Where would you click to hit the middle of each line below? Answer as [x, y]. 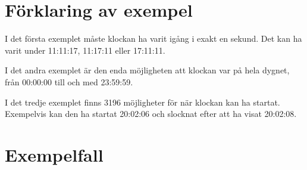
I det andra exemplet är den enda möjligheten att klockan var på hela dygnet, [147, 70]
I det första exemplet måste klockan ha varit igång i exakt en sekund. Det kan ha [153, 38]
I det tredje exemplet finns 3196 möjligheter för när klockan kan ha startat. [142, 102]
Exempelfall [54, 154]
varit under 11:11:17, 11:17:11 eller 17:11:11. [85, 50]
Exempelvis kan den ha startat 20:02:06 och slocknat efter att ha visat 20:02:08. [151, 114]
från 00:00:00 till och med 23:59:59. [69, 81]
